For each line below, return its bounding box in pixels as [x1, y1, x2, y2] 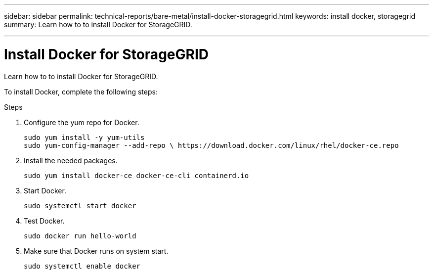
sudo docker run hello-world [24, 231, 136, 240]
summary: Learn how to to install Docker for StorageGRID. [4, 20, 192, 29]
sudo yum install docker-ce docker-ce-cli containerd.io [24, 171, 249, 180]
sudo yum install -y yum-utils [24, 133, 145, 141]
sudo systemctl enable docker [24, 262, 141, 270]
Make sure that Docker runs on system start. [24, 246, 169, 255]
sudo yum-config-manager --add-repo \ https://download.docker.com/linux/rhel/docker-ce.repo [24, 141, 399, 149]
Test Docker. [24, 216, 65, 225]
